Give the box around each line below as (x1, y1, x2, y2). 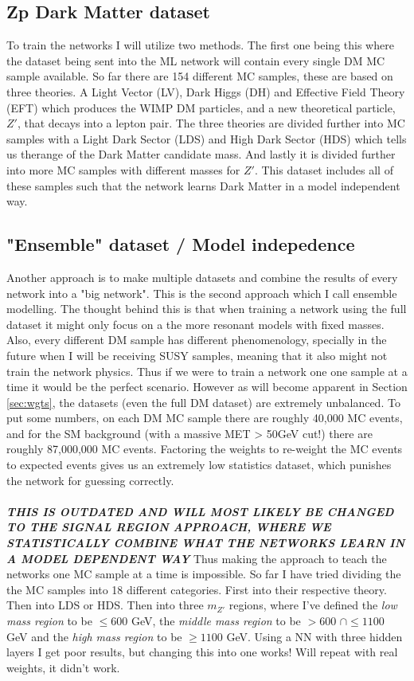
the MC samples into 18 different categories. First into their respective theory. (6, 581, 387, 597)
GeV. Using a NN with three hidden (226, 628, 403, 644)
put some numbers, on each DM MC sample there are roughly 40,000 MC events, (6, 409, 403, 426)
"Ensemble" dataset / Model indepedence (6, 232, 355, 256)
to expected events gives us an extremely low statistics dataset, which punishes (6, 456, 392, 473)
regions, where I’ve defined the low (228, 597, 397, 613)
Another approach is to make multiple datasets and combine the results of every (6, 268, 398, 285)
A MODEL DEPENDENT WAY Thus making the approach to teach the (6, 550, 387, 566)
